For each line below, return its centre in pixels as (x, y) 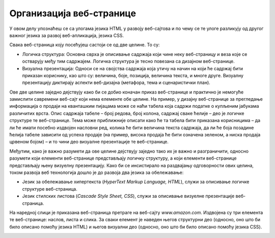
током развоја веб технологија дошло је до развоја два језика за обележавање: (97, 172)
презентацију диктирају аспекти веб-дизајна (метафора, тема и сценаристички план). (116, 83)
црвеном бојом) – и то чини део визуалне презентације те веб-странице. (89, 142)
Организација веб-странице (73, 13)
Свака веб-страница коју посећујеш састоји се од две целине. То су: (85, 45)
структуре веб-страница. (50, 189)
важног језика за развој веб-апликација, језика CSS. (67, 35)
